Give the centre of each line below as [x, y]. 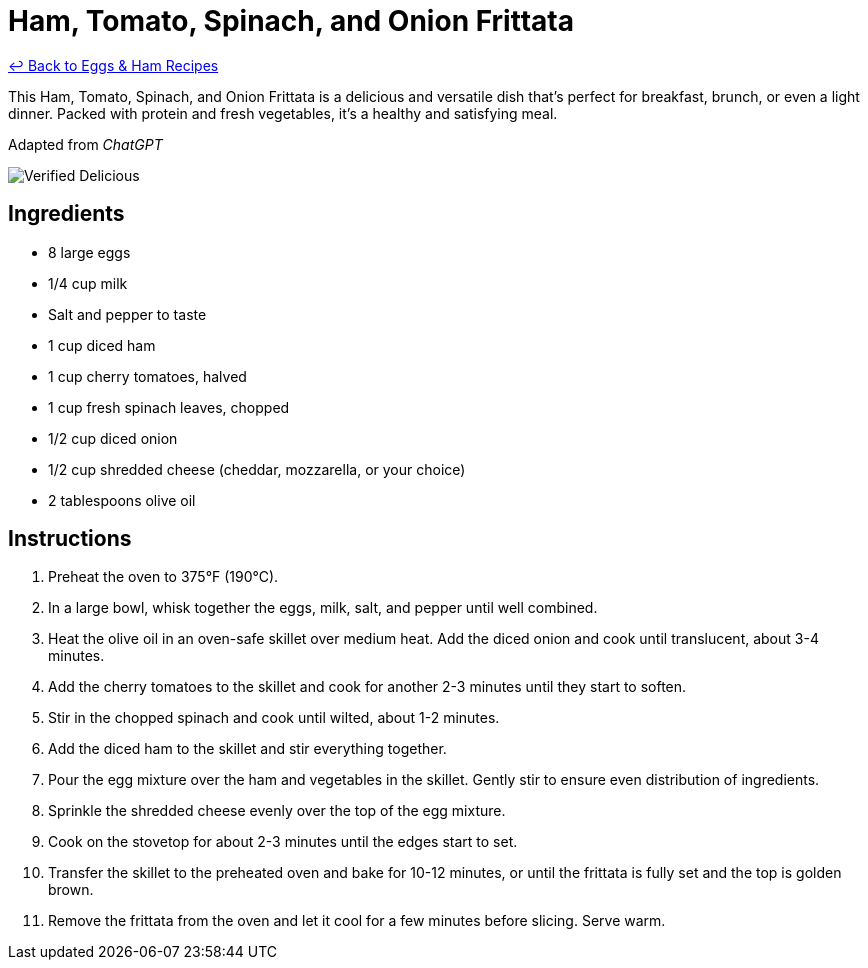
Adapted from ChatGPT [85, 144]
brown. [71, 890]
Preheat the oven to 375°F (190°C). [163, 577]
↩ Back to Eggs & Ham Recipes [113, 65]
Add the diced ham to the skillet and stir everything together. [247, 749]
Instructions [70, 539]
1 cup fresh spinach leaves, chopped [169, 407]
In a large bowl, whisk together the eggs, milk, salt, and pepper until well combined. [323, 608]
